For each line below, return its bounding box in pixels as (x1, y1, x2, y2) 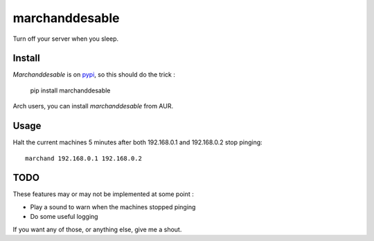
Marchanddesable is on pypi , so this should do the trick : (12, 70, 176, 79)
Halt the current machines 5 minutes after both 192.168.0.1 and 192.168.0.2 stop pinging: (12, 138, 262, 146)
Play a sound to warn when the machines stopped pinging (30, 202, 196, 211)
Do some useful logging (30, 213, 98, 221)
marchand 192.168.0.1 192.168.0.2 (25, 154, 142, 162)
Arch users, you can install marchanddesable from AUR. (12, 102, 173, 110)
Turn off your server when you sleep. (12, 35, 119, 43)
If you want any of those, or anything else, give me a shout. (12, 225, 182, 233)
